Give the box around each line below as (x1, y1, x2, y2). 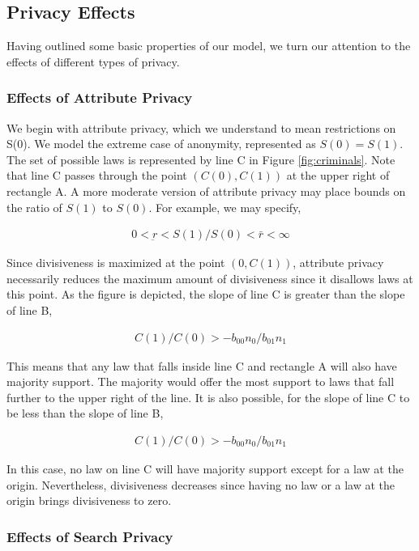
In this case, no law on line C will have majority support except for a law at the (6, 460, 404, 477)
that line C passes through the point (6, 167, 187, 184)
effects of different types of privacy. (6, 53, 180, 70)
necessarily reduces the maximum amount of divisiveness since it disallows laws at (6, 269, 413, 286)
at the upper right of (286, 167, 390, 184)
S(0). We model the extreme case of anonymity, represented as (6, 135, 316, 152)
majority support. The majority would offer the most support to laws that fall (6, 373, 395, 390)
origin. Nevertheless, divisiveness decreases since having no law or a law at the (6, 476, 395, 493)
